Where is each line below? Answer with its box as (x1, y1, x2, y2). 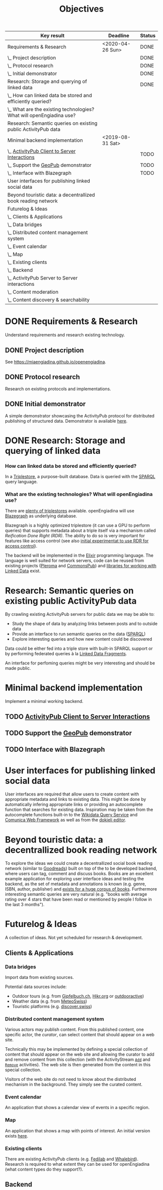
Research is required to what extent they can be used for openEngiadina (5, 1161, 149, 1167)
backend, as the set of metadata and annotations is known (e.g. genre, (5, 881, 147, 887)
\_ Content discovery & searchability (7, 297, 90, 303)
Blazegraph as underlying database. (5, 513, 78, 519)
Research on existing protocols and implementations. (5, 386, 112, 392)
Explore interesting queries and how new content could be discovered (12, 636, 152, 642)
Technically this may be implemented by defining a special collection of (5, 1046, 148, 1052)
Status (140, 33, 156, 39)
